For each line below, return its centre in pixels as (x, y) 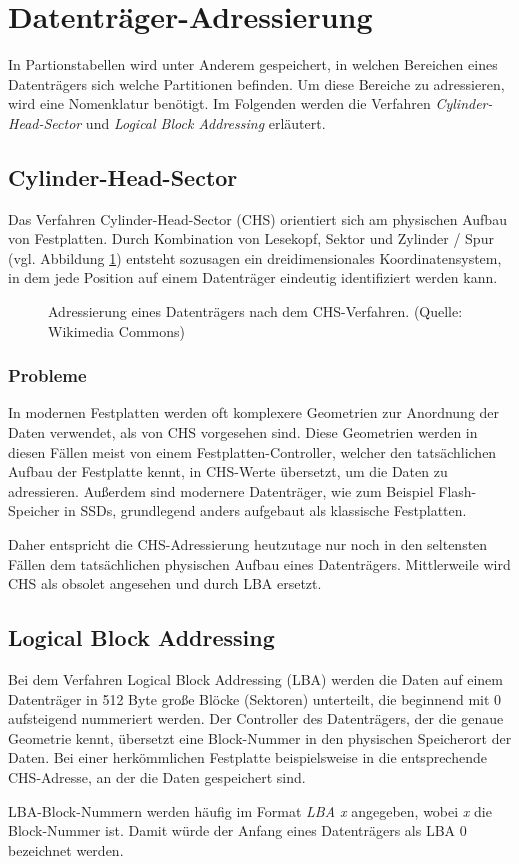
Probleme (47, 375)
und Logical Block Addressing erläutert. (205, 122)
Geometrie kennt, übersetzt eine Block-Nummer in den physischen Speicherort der (260, 737)
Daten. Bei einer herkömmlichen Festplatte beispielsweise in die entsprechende (247, 757)
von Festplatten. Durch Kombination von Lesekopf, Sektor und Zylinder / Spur (251, 238)
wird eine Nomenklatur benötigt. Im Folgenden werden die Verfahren (219, 103)
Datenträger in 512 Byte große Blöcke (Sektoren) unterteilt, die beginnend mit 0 (255, 698)
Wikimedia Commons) (116, 330)
